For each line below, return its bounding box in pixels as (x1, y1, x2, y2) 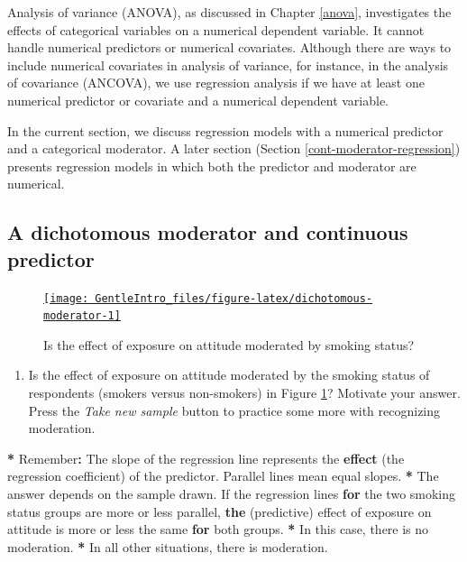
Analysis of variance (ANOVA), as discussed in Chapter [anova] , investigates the (7, 3, 452, 21)
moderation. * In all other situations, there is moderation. (7, 537, 328, 556)
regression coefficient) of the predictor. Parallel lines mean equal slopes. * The (7, 466, 439, 485)
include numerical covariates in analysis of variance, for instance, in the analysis (7, 55, 449, 74)
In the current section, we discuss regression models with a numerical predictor (7, 121, 444, 140)
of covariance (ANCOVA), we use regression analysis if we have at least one (7, 73, 425, 92)
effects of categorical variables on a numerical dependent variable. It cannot (7, 20, 425, 39)
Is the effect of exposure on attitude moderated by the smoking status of (28, 365, 430, 384)
